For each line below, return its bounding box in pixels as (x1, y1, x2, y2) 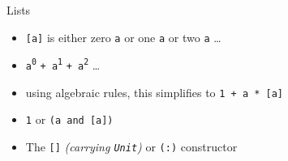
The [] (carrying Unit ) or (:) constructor (25, 138, 238, 155)
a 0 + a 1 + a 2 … (25, 56, 101, 73)
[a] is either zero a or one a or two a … (25, 28, 221, 45)
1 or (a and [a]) (25, 111, 114, 128)
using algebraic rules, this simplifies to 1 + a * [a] (25, 83, 284, 100)
